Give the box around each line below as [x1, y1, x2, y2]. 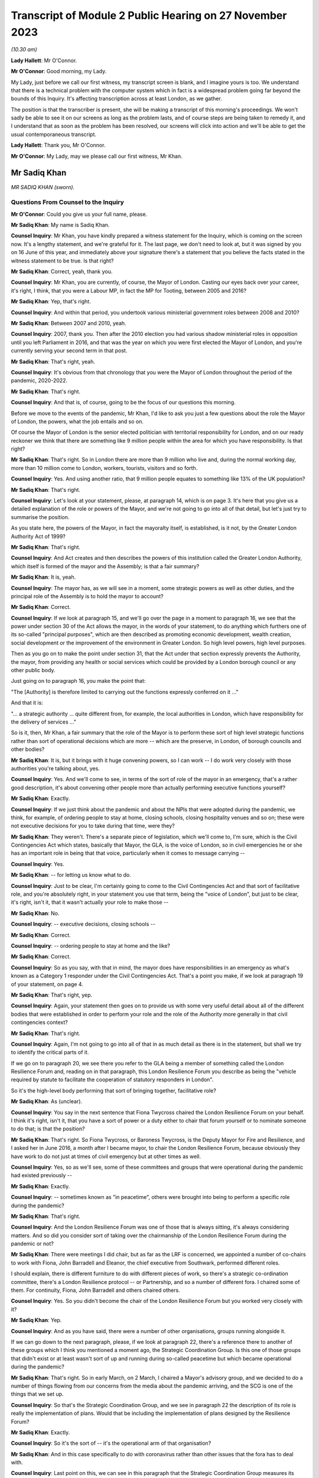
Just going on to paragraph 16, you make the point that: [11, 678, 146, 685]
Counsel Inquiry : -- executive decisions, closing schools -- [11, 920, 156, 928]
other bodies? [11, 746, 45, 753]
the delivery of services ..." [11, 718, 77, 725]
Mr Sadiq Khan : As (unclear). [11, 1098, 83, 1105]
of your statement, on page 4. [11, 980, 84, 987]
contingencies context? [11, 1019, 68, 1026]
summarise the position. [11, 513, 70, 520]
